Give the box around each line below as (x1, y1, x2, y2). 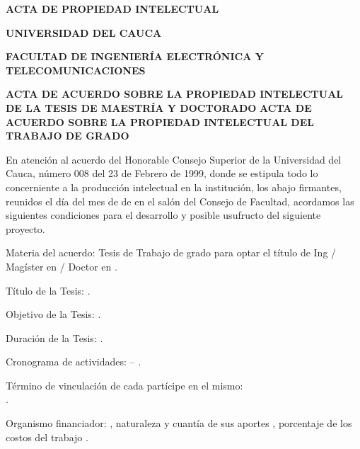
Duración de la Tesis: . (6, 330, 103, 345)
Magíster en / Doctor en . (6, 258, 117, 273)
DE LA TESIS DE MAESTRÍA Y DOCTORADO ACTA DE (6, 100, 312, 115)
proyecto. (6, 221, 45, 236)
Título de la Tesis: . (6, 283, 91, 297)
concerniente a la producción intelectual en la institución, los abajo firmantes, (6, 179, 342, 194)
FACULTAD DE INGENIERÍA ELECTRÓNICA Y (6, 49, 264, 64)
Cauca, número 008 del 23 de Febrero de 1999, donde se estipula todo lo (6, 166, 318, 181)
